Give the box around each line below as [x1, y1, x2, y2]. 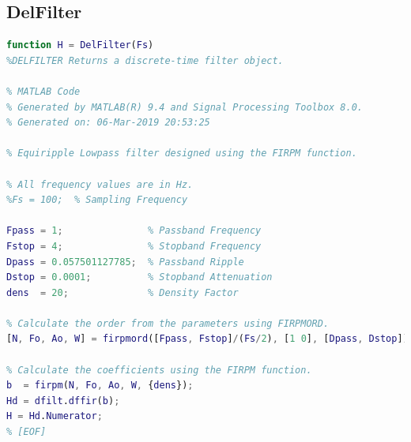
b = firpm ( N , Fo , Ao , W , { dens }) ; [6, 380, 194, 391]
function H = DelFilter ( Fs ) [6, 39, 154, 51]
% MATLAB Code [6, 85, 81, 97]
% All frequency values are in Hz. [6, 178, 194, 190]
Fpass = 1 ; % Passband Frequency [6, 225, 262, 237]
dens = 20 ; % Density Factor [6, 287, 239, 298]
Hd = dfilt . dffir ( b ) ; [6, 395, 120, 406]
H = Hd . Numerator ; [6, 410, 103, 422]
